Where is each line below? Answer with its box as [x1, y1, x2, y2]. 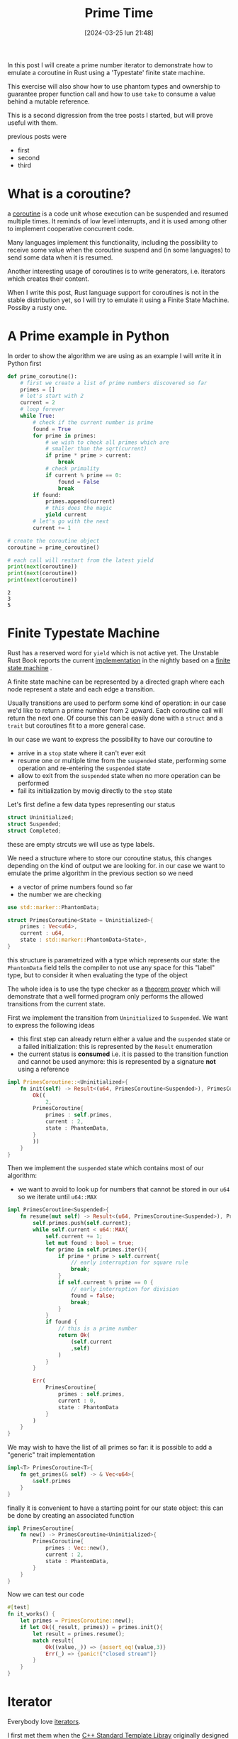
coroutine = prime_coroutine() [7, 544, 100, 551]
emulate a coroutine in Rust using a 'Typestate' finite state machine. [7, 68, 205, 77]
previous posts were [7, 132, 67, 140]
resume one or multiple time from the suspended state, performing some [17, 757, 227, 765]
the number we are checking [17, 890, 102, 899]
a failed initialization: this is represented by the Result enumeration [17, 1042, 212, 1050]
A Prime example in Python [7, 328, 170, 345]
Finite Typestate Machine [7, 626, 161, 641]
